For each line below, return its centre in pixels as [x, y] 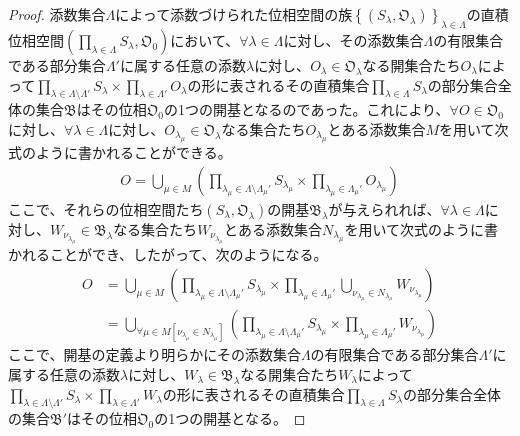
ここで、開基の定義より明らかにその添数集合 [154, 354]
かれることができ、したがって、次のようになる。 [168, 254]
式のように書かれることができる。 [120, 152]
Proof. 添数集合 [57, 14]
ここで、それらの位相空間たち [106, 209]
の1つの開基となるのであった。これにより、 [306, 109]
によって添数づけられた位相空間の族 [234, 14]
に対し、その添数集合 [353, 39]
